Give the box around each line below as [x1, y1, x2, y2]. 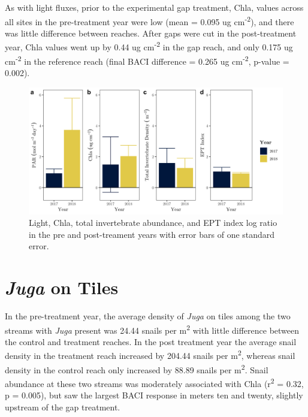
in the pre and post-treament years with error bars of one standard [29, 228, 275, 240]
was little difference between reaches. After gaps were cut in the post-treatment [5, 26, 297, 39]
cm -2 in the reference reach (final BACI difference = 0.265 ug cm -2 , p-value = [5, 53, 289, 67]
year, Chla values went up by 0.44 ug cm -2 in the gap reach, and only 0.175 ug [5, 39, 293, 53]
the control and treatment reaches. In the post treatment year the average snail [5, 335, 297, 347]
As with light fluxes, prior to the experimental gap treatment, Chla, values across [5, 1, 304, 13]
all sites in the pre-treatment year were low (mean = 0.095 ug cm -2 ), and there [5, 13, 294, 28]
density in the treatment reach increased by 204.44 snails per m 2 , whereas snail [5, 347, 295, 362]
